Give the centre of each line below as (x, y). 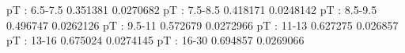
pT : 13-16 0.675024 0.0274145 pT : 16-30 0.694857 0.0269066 (155, 40)
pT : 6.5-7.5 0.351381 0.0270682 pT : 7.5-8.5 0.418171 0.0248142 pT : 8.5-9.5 (192, 9)
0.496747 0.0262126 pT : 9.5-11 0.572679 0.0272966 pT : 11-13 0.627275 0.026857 (202, 25)
